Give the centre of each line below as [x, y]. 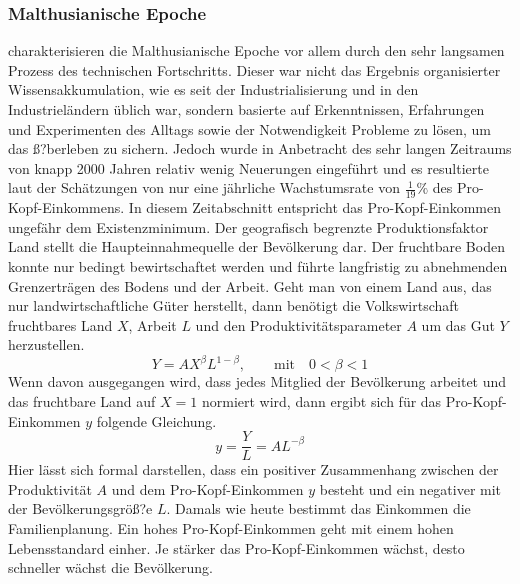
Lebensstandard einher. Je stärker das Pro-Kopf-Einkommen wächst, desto [236, 547]
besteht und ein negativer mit [410, 488]
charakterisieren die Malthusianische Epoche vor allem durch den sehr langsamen [256, 50]
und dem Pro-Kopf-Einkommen [207, 488]
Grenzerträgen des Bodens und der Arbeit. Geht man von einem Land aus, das [250, 285]
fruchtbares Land [60, 324]
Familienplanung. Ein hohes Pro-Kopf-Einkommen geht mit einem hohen [231, 528]
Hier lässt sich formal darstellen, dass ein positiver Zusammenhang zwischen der [253, 469]
